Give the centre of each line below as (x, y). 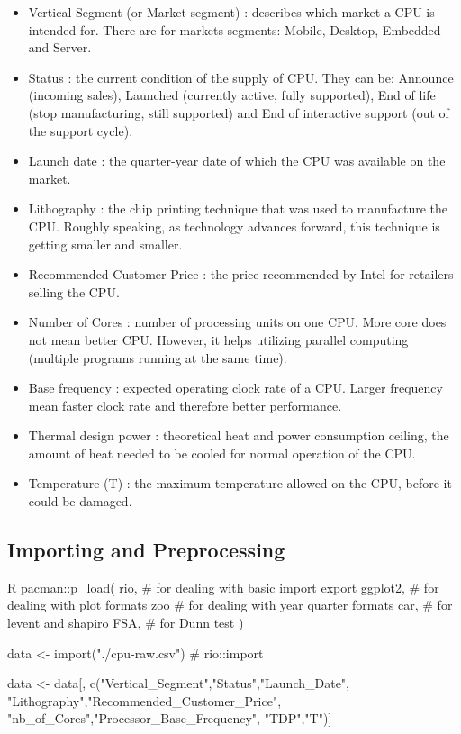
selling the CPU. (74, 291)
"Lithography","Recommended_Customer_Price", (145, 700)
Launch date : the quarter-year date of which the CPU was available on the (237, 161)
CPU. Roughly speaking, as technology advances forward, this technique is (234, 226)
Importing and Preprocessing (146, 550)
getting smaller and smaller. (105, 244)
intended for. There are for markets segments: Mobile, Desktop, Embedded (235, 29)
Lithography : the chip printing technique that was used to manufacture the (238, 208)
